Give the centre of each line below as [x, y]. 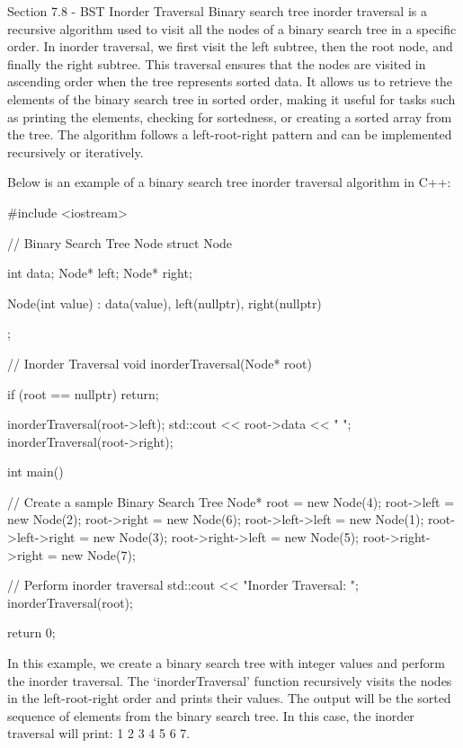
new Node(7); [98, 554]
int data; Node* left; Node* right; [100, 273]
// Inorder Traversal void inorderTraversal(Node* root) [160, 363]
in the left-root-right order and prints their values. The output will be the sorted [229, 698]
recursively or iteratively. [76, 151]
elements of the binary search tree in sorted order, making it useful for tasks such [231, 98]
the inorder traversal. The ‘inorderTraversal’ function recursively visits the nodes [230, 680]
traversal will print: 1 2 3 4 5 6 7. [99, 733]
